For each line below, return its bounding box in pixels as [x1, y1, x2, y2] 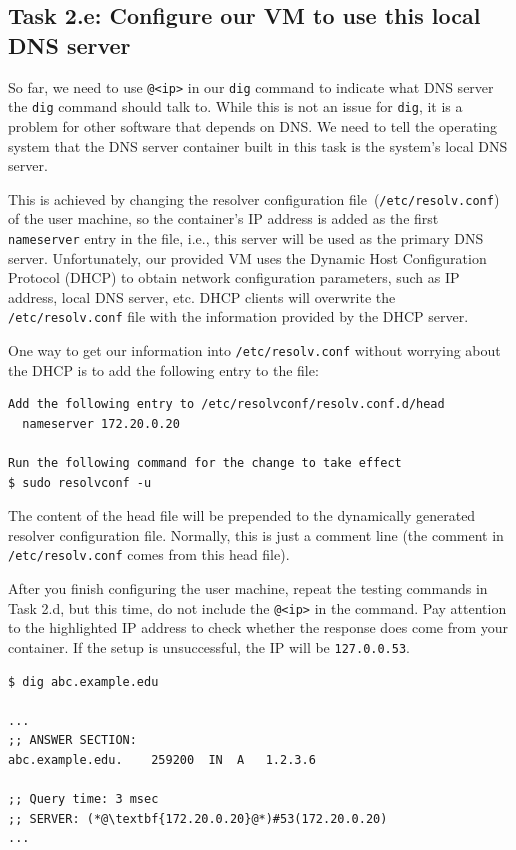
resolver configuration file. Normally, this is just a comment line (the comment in [8, 524, 504, 545]
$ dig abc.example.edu [8, 674, 159, 689]
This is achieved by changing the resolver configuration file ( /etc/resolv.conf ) [8, 188, 500, 209]
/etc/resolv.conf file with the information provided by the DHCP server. [8, 306, 469, 327]
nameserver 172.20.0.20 [22, 416, 180, 431]
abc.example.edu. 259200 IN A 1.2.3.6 [8, 752, 316, 767]
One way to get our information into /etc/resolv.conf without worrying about [8, 340, 501, 361]
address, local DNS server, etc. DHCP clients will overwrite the [8, 286, 396, 307]
